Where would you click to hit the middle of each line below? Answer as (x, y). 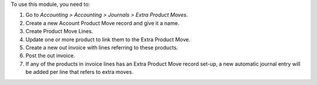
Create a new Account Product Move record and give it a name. (102, 23)
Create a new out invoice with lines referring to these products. (102, 47)
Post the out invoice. (50, 56)
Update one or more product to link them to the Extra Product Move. (108, 39)
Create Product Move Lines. (59, 31)
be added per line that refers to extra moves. (80, 72)
